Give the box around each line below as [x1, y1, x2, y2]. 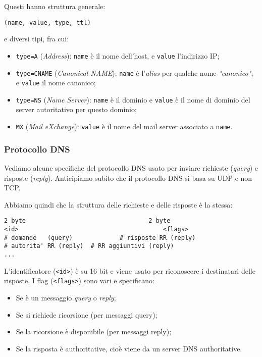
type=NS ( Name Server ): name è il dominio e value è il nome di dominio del [16, 94, 250, 105]
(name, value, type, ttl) [4, 19, 91, 26]
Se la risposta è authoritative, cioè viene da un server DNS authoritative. [16, 343, 242, 353]
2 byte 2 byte [4, 217, 171, 225]
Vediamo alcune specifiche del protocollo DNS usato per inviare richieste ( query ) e [4, 162, 258, 173]
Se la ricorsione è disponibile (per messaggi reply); [16, 326, 172, 337]
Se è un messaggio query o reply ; [16, 292, 116, 302]
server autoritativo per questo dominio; [16, 104, 137, 115]
